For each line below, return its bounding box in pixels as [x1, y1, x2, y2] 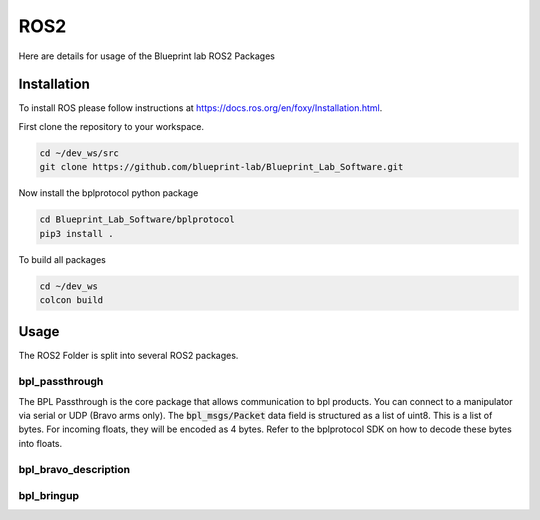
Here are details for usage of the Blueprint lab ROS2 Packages [18, 50, 275, 62]
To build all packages [18, 253, 107, 265]
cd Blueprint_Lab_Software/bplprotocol [39, 214, 235, 225]
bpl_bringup [18, 489, 80, 503]
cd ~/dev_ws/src [39, 147, 120, 159]
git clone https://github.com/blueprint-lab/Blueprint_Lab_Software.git [39, 161, 404, 173]
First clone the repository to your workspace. [18, 120, 205, 132]
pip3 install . [39, 228, 114, 239]
